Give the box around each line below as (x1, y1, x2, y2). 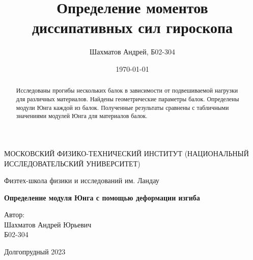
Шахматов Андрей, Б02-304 (90, 46, 175, 57)
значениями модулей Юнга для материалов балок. (16, 111, 148, 120)
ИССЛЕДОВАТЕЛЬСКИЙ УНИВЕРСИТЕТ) (4, 158, 140, 168)
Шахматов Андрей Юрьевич (4, 219, 92, 229)
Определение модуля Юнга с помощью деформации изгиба (4, 192, 200, 203)
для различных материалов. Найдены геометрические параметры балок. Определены (16, 94, 239, 103)
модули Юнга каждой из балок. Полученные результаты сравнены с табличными (16, 103, 229, 111)
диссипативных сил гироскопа (32, 17, 233, 38)
